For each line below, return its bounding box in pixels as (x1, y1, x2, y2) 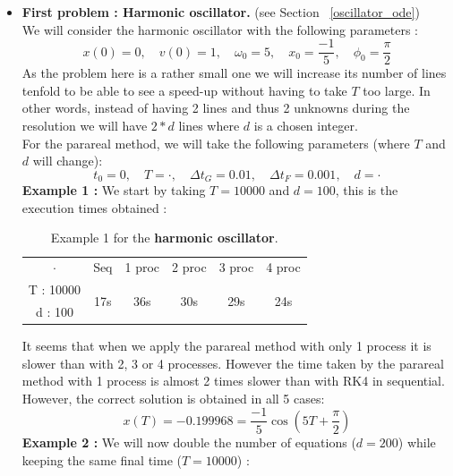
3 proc (218, 258, 254, 276)
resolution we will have (21, 116, 148, 135)
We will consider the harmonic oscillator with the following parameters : (21, 20, 418, 38)
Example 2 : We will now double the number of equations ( (21, 432, 356, 451)
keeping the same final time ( (21, 450, 182, 469)
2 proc (172, 258, 207, 276)
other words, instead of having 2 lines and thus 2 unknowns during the (21, 98, 410, 117)
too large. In (363, 81, 431, 99)
